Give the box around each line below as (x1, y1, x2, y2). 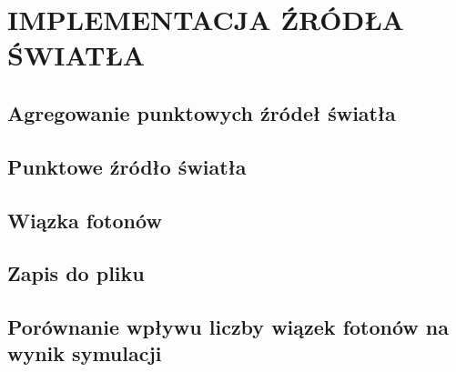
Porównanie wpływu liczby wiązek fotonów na (7, 313, 450, 341)
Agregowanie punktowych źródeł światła (7, 98, 396, 126)
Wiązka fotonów (7, 206, 162, 234)
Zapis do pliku (7, 259, 145, 287)
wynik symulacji (7, 339, 162, 367)
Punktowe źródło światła (7, 152, 247, 180)
